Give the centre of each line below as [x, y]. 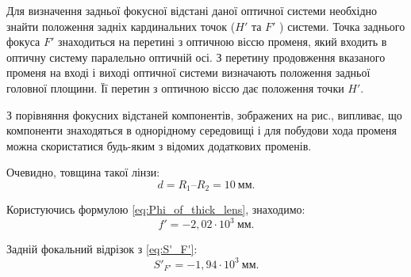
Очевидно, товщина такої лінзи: [83, 172]
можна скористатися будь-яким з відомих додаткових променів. [159, 145]
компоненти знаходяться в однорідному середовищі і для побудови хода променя [202, 130]
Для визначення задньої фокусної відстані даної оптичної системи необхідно [192, 10]
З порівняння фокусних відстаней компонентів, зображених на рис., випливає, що [204, 114]
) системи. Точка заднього [342, 26]
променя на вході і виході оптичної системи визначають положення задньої [188, 72]
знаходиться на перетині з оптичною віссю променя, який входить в [222, 42]
